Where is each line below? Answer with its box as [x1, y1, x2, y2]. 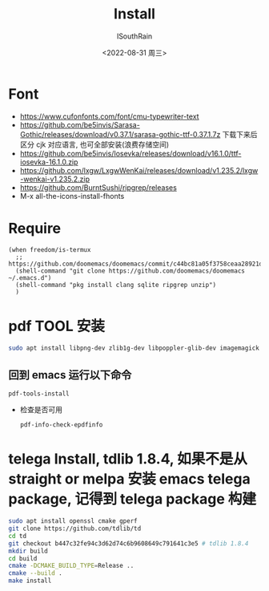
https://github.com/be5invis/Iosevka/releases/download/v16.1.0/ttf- [19, 148, 242, 158]
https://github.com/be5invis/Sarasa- [19, 119, 140, 129]
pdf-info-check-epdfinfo [19, 421, 103, 429]
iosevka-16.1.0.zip [19, 157, 78, 167]
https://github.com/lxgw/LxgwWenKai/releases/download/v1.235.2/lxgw [19, 165, 259, 175]
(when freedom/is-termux [8, 245, 91, 253]
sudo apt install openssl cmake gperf [8, 517, 138, 525]
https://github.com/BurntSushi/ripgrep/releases [19, 182, 178, 192]
